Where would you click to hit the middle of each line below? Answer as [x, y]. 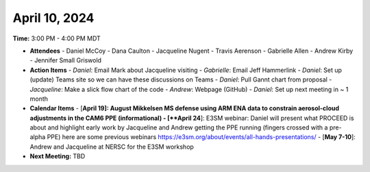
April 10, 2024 [53, 18]
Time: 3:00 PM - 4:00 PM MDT [57, 38]
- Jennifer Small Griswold [66, 60]
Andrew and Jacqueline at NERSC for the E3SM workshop [112, 147]
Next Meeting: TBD [58, 156]
